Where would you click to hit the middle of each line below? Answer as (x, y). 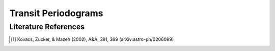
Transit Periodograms (56, 13)
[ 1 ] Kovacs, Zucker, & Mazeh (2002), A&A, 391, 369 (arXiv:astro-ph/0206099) (92, 39)
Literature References (47, 27)
